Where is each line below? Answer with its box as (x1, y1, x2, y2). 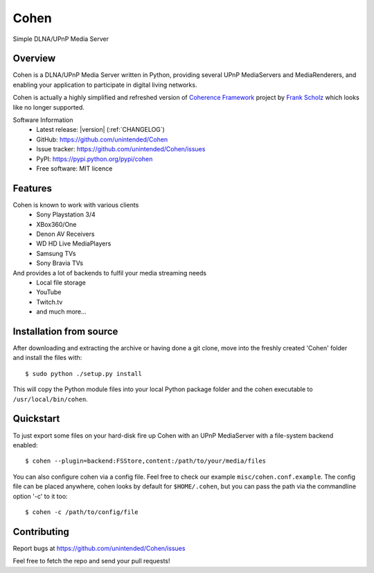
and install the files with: (12, 354, 82, 362)
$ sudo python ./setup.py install (25, 370, 142, 377)
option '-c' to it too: (12, 492, 69, 500)
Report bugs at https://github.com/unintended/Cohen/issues (12, 544, 186, 552)
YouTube (36, 288, 62, 296)
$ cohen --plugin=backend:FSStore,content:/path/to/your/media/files (25, 457, 267, 465)
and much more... (36, 307, 87, 316)
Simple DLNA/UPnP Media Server (12, 35, 109, 43)
